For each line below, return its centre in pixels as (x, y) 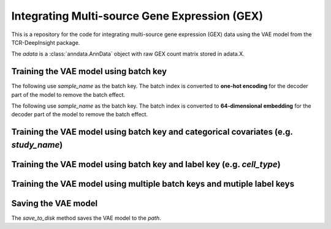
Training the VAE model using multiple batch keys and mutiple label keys (153, 184)
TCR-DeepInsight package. (46, 42)
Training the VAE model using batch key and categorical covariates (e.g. (152, 132)
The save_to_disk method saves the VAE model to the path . (86, 218)
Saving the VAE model (55, 203)
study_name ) (37, 145)
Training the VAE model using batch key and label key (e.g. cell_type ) (146, 164)
